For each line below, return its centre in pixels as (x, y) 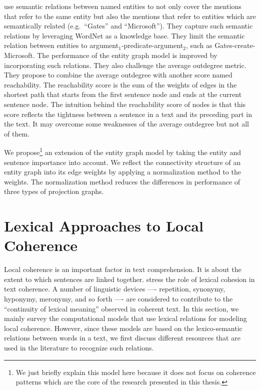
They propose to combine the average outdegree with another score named (118, 75)
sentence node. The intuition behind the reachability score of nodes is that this (125, 104)
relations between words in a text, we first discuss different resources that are (122, 338)
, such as (199, 45)
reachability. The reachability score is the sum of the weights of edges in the (120, 84)
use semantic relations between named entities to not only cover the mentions (123, 6)
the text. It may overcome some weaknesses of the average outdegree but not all (126, 124)
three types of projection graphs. (54, 191)
